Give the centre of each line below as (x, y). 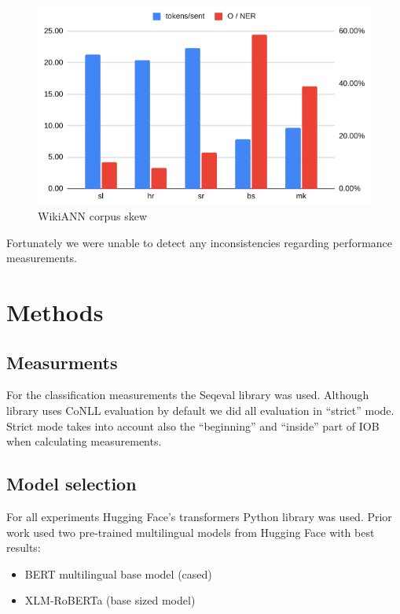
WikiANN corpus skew (93, 216)
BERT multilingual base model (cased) (118, 573)
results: (24, 547)
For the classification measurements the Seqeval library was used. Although (188, 395)
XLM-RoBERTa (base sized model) (110, 600)
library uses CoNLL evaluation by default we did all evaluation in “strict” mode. (200, 410)
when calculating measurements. (84, 441)
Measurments (62, 362)
